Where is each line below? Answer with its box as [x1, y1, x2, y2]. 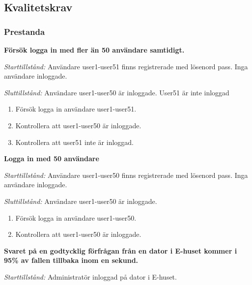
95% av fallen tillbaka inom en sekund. [4, 255, 139, 265]
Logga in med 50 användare [4, 153, 99, 164]
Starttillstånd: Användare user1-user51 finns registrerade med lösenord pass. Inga [4, 61, 248, 71]
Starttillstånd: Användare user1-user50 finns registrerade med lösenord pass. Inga [4, 170, 248, 180]
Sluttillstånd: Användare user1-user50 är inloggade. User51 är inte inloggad [4, 87, 229, 97]
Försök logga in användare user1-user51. [15, 104, 137, 114]
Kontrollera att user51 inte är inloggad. [15, 137, 134, 147]
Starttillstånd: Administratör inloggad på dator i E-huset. [4, 271, 177, 282]
